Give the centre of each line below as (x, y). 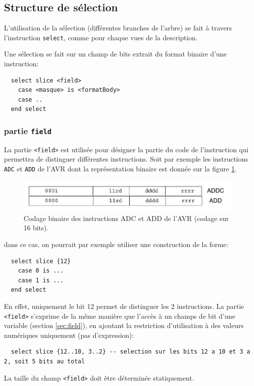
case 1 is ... (41, 280)
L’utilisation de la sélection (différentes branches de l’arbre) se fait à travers (118, 28)
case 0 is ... (41, 271)
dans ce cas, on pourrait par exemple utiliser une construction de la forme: (116, 244)
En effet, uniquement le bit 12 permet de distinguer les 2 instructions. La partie (124, 306)
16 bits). (36, 228)
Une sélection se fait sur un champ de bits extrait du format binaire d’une (115, 54)
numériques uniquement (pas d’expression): (69, 335)
